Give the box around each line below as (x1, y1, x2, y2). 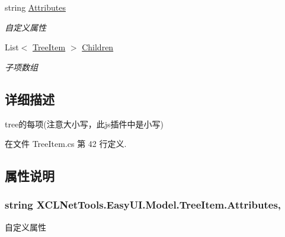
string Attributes (5, 1, 66, 13)
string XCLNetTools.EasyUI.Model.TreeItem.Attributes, (5, 197, 281, 212)
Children (82, 41, 114, 53)
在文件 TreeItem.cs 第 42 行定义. (5, 137, 127, 150)
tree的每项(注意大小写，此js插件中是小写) (5, 117, 164, 130)
